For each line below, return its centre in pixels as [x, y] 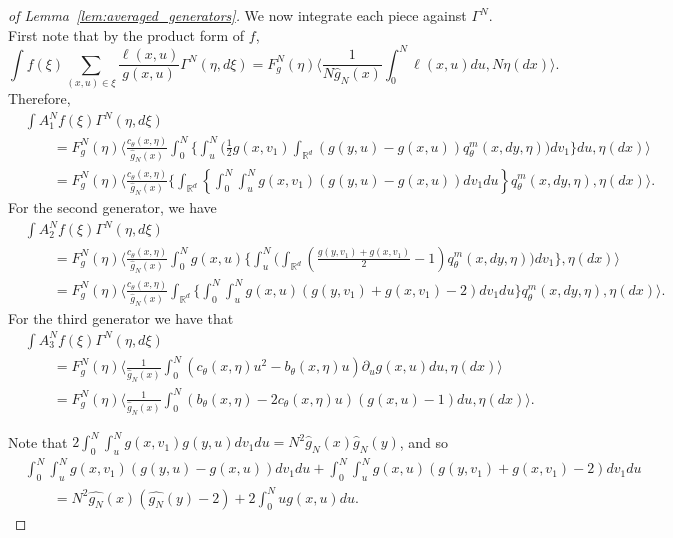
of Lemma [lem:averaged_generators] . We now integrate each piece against [237, 15]
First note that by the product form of [126, 34]
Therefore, [39, 98]
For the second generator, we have [112, 207]
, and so [424, 441]
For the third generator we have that [121, 317]
